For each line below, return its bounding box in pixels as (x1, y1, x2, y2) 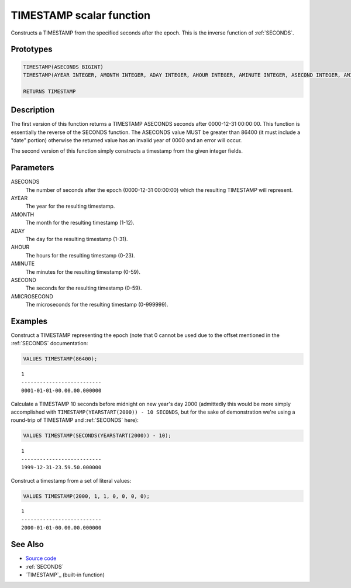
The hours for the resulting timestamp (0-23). (25, 252, 135, 259)
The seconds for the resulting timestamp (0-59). (25, 284, 142, 292)
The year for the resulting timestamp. (25, 202, 115, 210)
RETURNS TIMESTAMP (23, 88, 76, 95)
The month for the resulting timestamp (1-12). (25, 219, 135, 226)
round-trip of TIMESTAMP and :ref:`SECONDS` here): (11, 417, 139, 424)
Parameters (11, 163, 54, 173)
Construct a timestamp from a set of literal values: (11, 477, 132, 484)
